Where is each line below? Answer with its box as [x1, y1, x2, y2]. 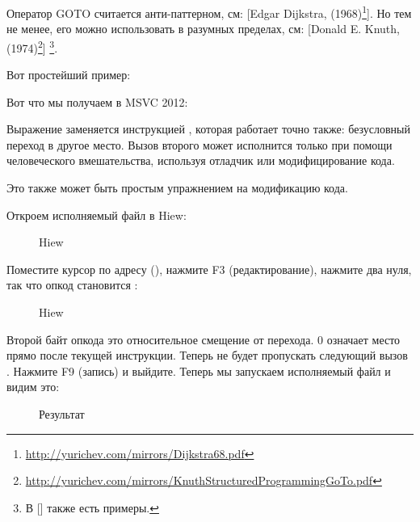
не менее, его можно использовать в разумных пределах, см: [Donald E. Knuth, [6, 20, 400, 37]
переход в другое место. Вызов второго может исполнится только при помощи [6, 136, 393, 153]
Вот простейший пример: [6, 66, 131, 83]
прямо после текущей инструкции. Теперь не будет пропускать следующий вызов [6, 347, 408, 364]
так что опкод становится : [6, 276, 138, 293]
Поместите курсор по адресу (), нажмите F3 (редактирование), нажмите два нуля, [6, 260, 412, 277]
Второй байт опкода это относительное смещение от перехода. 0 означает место [6, 330, 401, 347]
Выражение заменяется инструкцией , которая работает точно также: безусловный [6, 120, 410, 137]
